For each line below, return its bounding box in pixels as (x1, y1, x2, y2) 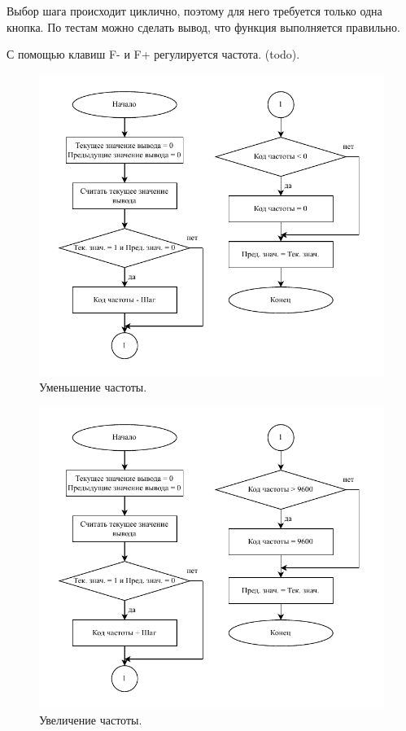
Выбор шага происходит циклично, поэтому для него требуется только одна (7, 2, 382, 19)
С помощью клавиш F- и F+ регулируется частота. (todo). (7, 46, 300, 63)
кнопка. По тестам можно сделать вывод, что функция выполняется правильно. (7, 18, 400, 35)
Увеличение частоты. (39, 711, 142, 729)
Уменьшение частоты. (39, 379, 147, 396)
